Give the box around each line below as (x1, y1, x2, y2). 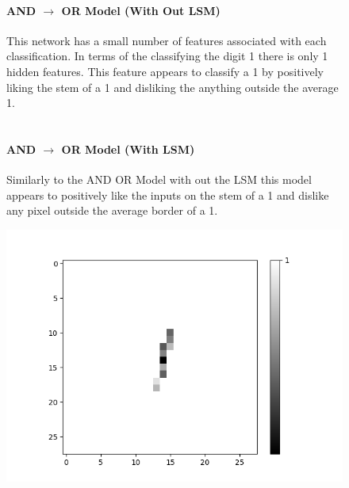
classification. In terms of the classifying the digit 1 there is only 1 (6, 48, 328, 64)
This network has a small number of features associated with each (6, 32, 327, 48)
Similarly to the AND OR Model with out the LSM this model (6, 171, 312, 188)
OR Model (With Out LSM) (61, 2, 221, 18)
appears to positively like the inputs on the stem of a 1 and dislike (6, 186, 329, 203)
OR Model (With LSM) (61, 140, 195, 157)
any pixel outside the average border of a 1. (6, 202, 218, 219)
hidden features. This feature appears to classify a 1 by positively (6, 63, 324, 79)
